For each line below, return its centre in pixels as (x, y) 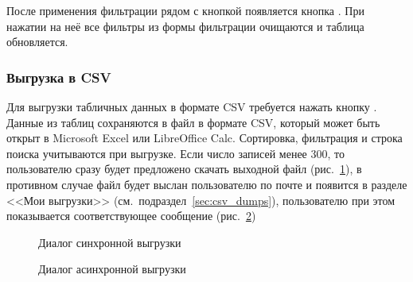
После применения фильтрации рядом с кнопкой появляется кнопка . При (185, 10)
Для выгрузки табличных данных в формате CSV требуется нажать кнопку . (192, 106)
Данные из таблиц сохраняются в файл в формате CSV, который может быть (193, 122)
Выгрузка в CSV (59, 77)
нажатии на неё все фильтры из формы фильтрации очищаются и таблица (185, 26)
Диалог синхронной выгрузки (110, 242)
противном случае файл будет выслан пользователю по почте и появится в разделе (207, 184)
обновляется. (37, 42)
